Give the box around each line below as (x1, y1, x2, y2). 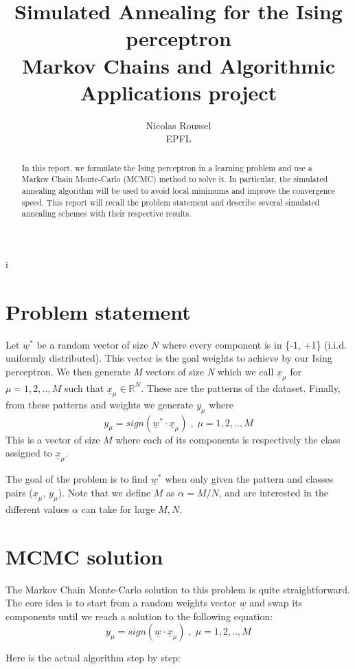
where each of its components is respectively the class (115, 432, 341, 446)
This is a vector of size (5, 432, 100, 446)
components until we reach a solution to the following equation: (5, 608, 273, 623)
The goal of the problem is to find (5, 472, 148, 486)
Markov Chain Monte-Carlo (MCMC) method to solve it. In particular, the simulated (21, 173, 328, 185)
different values (5, 501, 69, 516)
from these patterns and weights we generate (5, 397, 194, 411)
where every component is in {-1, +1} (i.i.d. (161, 337, 347, 351)
